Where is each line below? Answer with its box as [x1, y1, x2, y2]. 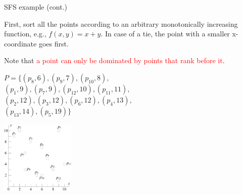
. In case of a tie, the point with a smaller [101, 28, 230, 39]
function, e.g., [4, 28, 46, 39]
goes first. [38, 38, 69, 48]
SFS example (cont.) [4, 2, 68, 12]
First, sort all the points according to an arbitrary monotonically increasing [4, 18, 238, 29]
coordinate [4, 38, 37, 48]
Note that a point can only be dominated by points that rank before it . [4, 55, 225, 66]
